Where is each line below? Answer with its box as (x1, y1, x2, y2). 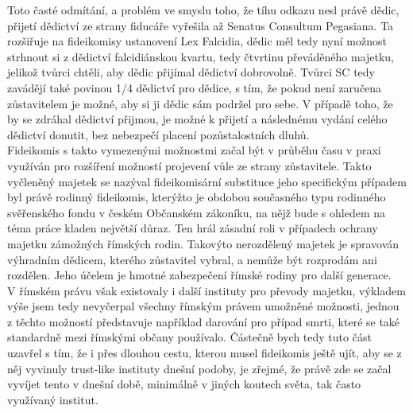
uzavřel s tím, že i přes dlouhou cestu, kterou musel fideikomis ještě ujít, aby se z (7, 345, 402, 361)
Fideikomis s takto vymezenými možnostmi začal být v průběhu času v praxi (7, 142, 381, 158)
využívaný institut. (7, 391, 98, 407)
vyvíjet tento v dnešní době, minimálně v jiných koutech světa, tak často (7, 376, 361, 392)
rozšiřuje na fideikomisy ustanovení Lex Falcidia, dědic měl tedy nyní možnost (7, 33, 387, 49)
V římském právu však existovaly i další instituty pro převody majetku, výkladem (7, 282, 406, 298)
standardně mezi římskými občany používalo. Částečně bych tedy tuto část (7, 329, 372, 345)
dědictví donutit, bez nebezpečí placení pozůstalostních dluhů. (7, 126, 310, 142)
